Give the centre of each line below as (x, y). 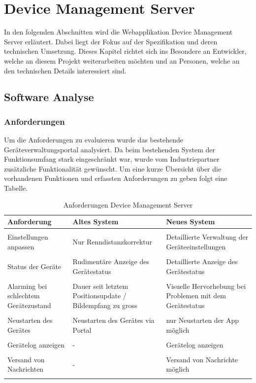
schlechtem (24, 296)
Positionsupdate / (99, 296)
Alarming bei (27, 286)
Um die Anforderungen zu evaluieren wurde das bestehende (94, 140)
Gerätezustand (29, 305)
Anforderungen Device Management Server (128, 204)
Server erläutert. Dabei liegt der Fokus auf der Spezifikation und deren (111, 41)
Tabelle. (16, 188)
